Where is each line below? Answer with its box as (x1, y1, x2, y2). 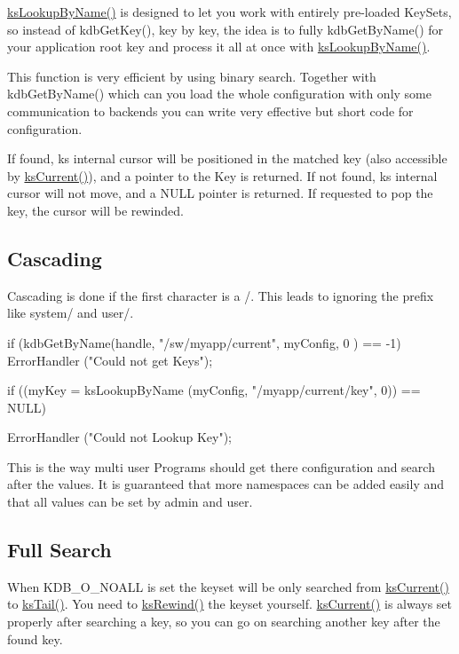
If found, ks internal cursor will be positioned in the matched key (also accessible (7, 149, 447, 168)
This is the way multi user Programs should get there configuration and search (7, 457, 435, 476)
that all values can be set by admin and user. (7, 492, 253, 511)
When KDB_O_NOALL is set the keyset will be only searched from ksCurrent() (7, 577, 449, 595)
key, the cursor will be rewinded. (7, 201, 184, 219)
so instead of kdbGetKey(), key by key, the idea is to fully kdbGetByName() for (7, 20, 444, 38)
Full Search (7, 536, 112, 563)
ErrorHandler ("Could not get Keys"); (7, 351, 213, 369)
